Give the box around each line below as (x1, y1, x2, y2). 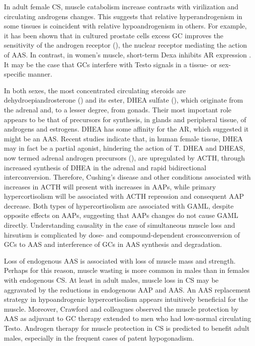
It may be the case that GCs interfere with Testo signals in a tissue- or (4, 59, 217, 69)
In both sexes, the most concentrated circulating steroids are (4, 85, 186, 95)
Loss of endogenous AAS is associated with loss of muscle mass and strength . (4, 255, 236, 266)
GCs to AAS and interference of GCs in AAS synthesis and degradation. (4, 239, 222, 249)
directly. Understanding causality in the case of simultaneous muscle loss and (4, 220, 235, 230)
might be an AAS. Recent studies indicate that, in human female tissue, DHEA (4, 133, 243, 143)
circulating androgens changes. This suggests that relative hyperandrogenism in (4, 11, 243, 21)
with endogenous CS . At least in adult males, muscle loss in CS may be (4, 275, 219, 285)
